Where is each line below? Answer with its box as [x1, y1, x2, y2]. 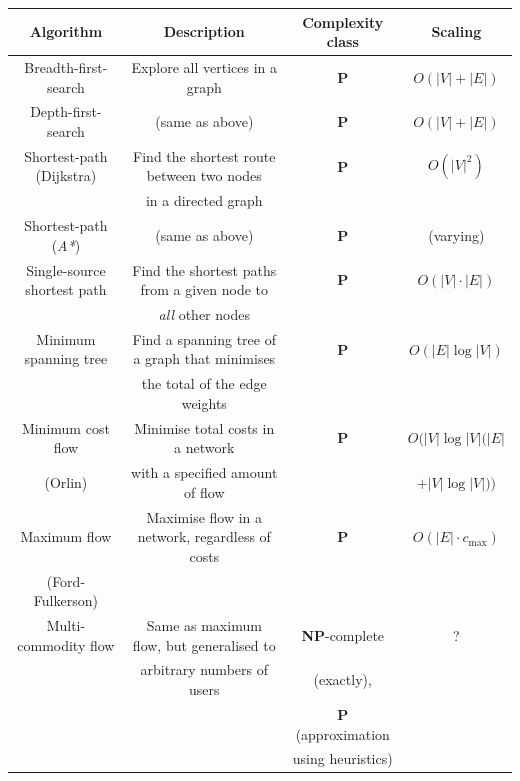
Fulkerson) [33, 590, 98, 611]
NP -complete [301, 624, 385, 645]
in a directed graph [145, 190, 263, 211]
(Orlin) [44, 471, 88, 492]
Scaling [431, 21, 482, 42]
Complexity [302, 11, 384, 32]
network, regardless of [137, 526, 271, 547]
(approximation [295, 723, 390, 744]
